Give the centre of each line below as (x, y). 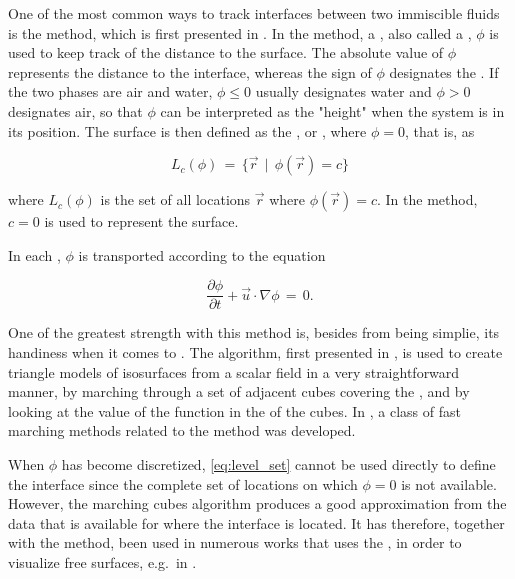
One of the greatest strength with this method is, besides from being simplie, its (254, 332)
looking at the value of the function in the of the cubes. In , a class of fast (234, 410)
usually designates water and (343, 91)
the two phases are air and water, (110, 91)
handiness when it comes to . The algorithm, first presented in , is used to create (255, 352)
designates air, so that (75, 110)
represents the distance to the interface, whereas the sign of (190, 71)
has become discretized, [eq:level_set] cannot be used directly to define (278, 463)
